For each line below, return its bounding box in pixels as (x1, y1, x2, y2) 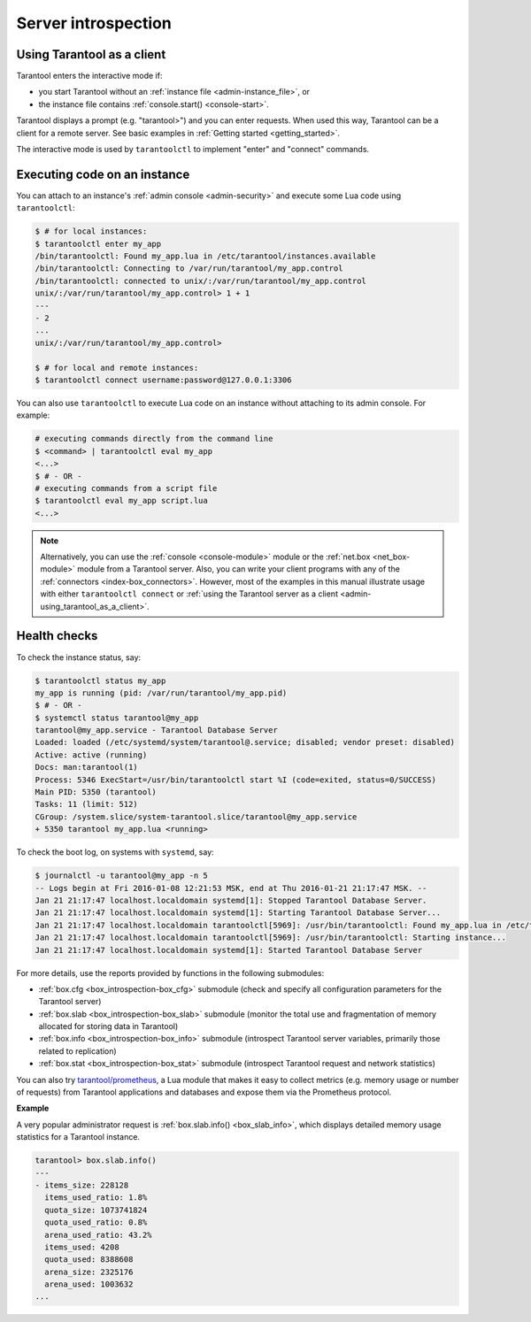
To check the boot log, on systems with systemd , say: (16, 847, 214, 857)
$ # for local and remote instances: (35, 363, 199, 373)
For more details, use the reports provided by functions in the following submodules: (16, 967, 325, 978)
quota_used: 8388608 (44, 1255, 134, 1264)
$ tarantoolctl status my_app (35, 675, 166, 686)
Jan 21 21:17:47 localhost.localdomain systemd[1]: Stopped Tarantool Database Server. (35, 895, 427, 905)
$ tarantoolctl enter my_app (35, 239, 162, 249)
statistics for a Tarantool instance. (16, 1132, 141, 1142)
